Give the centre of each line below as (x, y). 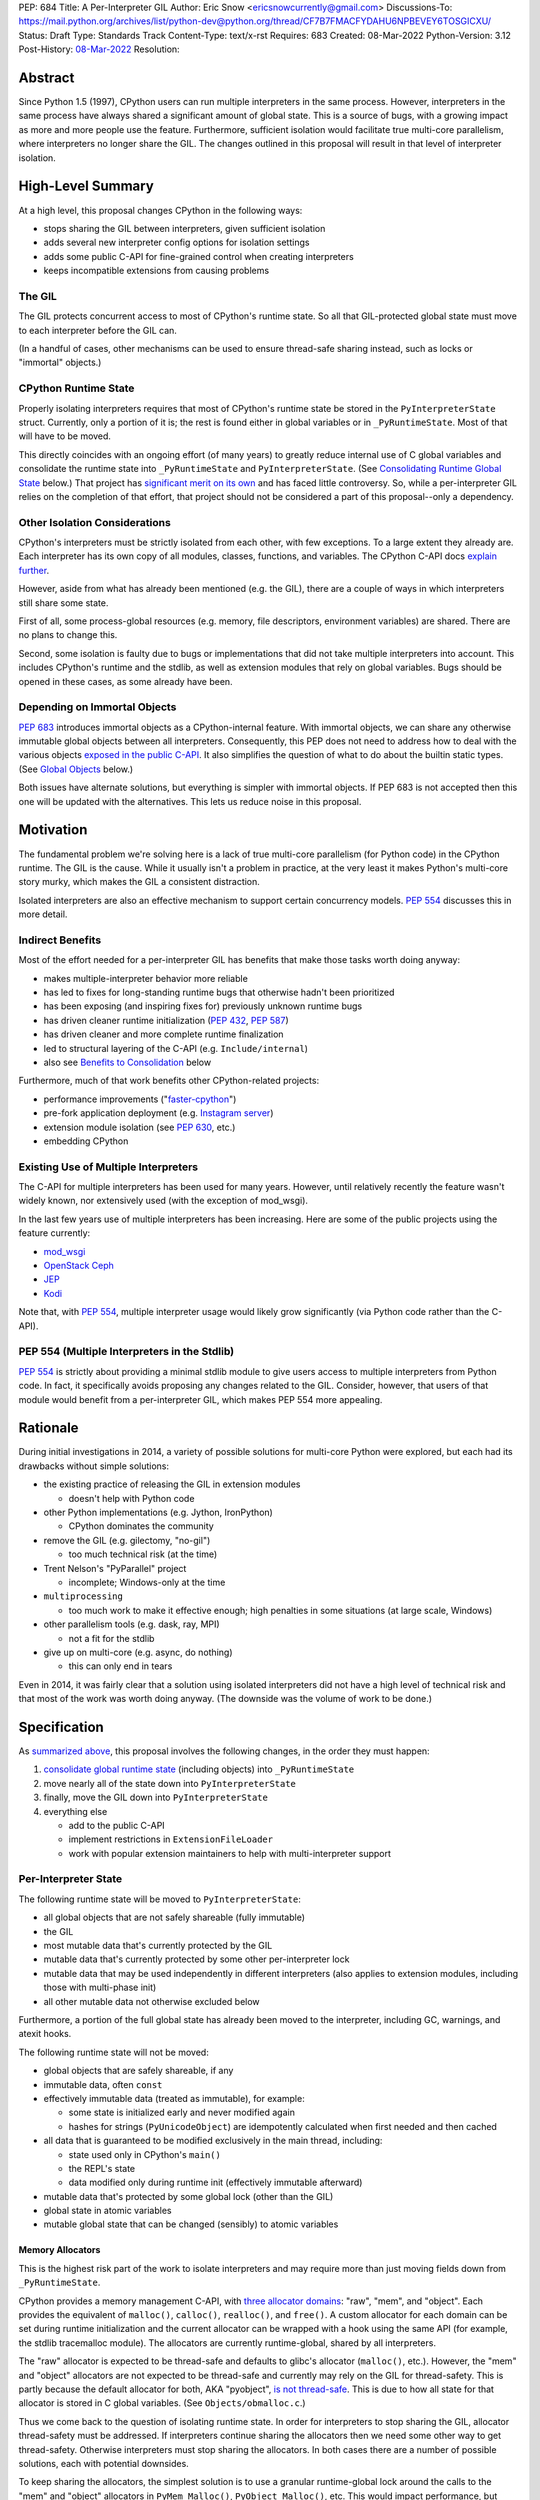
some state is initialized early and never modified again (181, 2112)
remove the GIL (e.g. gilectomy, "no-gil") (127, 1540)
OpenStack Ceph (79, 1266)
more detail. (43, 914)
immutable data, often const (103, 2084)
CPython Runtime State (76, 388)
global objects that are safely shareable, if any (138, 2071)
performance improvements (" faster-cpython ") (140, 1099)
